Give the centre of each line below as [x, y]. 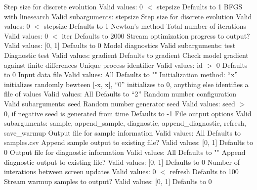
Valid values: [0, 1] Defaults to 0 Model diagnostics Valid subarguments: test [120, 45]
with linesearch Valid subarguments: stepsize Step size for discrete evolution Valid [128, 16]
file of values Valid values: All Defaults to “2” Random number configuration [120, 94]
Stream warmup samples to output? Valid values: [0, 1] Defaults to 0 [108, 181]
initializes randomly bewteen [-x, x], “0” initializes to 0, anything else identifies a [126, 84]
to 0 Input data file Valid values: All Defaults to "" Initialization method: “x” [121, 74]
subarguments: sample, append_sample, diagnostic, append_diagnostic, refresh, [125, 123]
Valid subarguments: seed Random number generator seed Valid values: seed [120, 103]
